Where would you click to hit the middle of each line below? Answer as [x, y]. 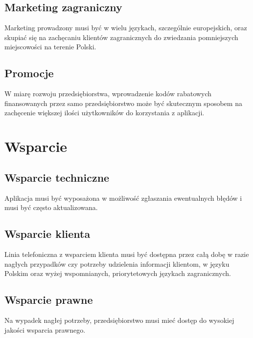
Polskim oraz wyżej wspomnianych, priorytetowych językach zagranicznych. [118, 273]
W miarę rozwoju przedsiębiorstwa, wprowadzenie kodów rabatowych [108, 94]
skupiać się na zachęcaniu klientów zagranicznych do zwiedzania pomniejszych [121, 37]
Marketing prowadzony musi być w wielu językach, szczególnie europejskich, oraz [126, 28]
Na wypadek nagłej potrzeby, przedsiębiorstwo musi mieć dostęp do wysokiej [119, 320]
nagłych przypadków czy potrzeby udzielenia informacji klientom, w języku [117, 264]
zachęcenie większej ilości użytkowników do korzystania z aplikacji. [104, 113]
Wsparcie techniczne [57, 177]
